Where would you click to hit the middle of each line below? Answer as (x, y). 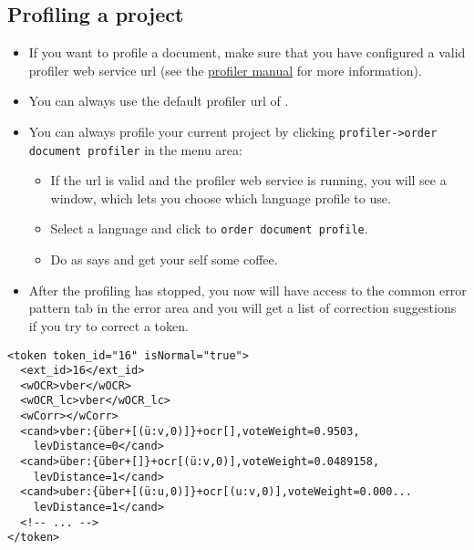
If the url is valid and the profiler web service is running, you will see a (248, 180)
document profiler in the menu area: (135, 149)
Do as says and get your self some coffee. (164, 259)
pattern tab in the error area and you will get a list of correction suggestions (242, 308)
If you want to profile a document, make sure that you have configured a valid (247, 52)
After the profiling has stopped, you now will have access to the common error (247, 290)
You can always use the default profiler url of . (159, 101)
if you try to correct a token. (108, 325)
